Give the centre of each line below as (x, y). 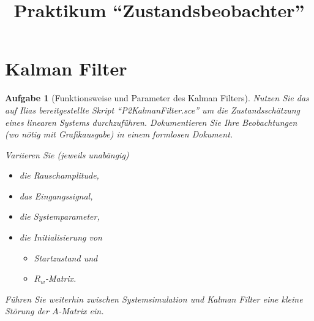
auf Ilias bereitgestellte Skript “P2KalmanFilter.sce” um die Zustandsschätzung (153, 110)
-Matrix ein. (81, 311)
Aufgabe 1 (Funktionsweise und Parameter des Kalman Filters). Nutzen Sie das (157, 98)
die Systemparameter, (59, 216)
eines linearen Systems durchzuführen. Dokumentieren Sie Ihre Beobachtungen (151, 122)
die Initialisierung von (61, 237)
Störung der (27, 311)
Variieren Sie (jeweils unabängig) (67, 154)
